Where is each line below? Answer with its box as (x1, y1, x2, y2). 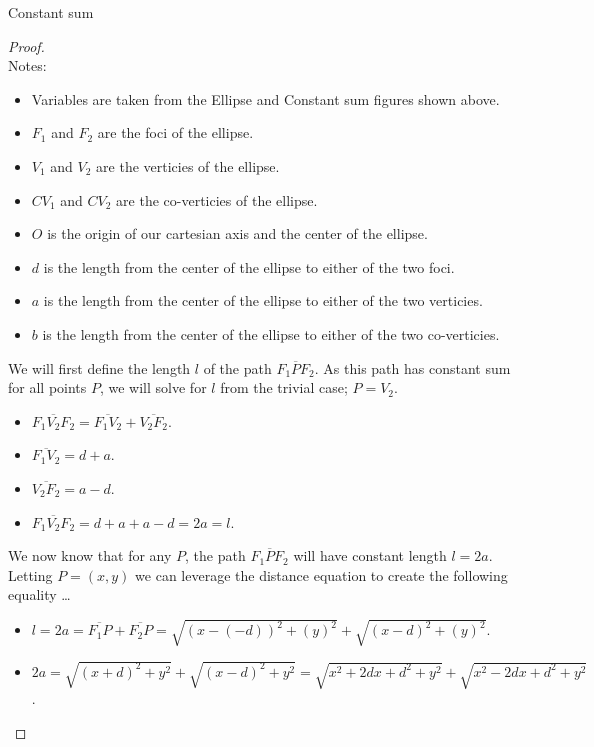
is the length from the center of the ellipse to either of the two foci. (43, 256, 455, 277)
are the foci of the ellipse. (97, 122, 254, 143)
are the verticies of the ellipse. (96, 155, 280, 176)
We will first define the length (8, 357, 191, 378)
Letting (8, 564, 53, 585)
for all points (8, 377, 87, 398)
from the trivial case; (220, 377, 348, 398)
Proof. (8, 35, 45, 56)
